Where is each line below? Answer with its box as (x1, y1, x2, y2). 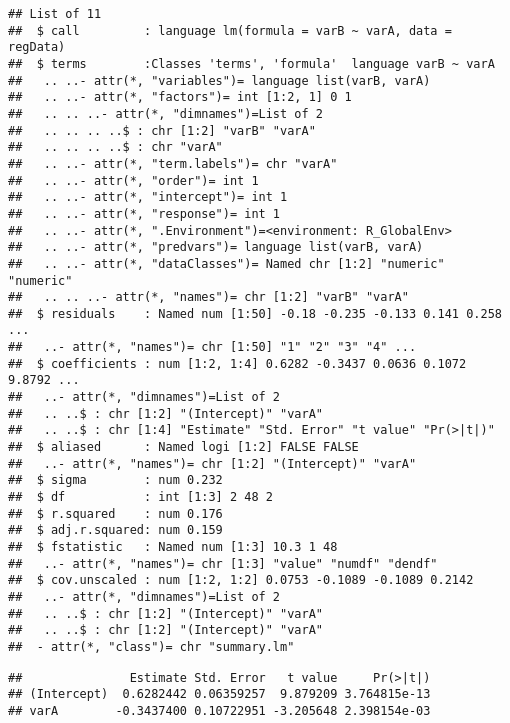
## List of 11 (8, 7, 102, 21)
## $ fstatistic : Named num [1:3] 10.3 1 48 (8, 540, 338, 554)
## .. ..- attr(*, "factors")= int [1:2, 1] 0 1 (8, 90, 352, 105)
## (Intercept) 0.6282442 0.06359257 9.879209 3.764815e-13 (8, 687, 431, 702)
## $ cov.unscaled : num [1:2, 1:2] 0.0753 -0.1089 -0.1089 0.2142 (8, 573, 474, 588)
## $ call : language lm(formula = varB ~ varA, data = (8, 23, 452, 38)
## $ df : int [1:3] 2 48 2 (8, 490, 273, 505)
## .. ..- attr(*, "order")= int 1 (8, 173, 259, 188)
